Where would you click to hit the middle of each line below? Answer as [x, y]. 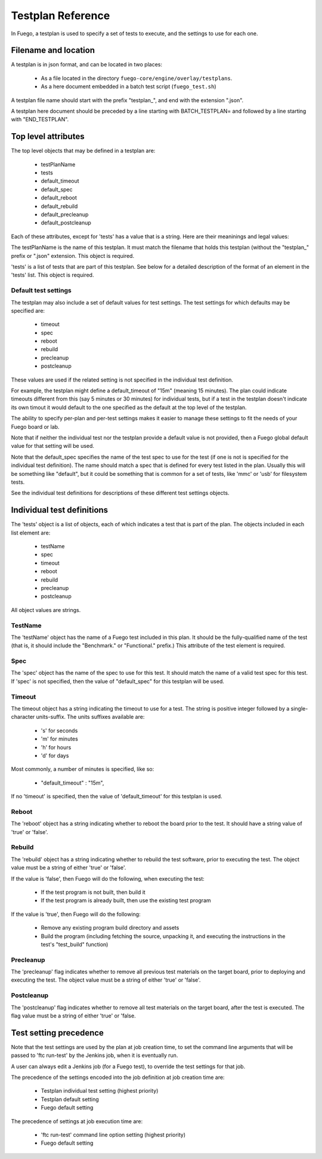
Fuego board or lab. [35, 426]
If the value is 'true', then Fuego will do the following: [76, 914]
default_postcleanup [66, 223]
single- [299, 708]
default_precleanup [65, 214]
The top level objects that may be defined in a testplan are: [83, 151]
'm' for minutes [60, 739]
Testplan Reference [61, 16]
